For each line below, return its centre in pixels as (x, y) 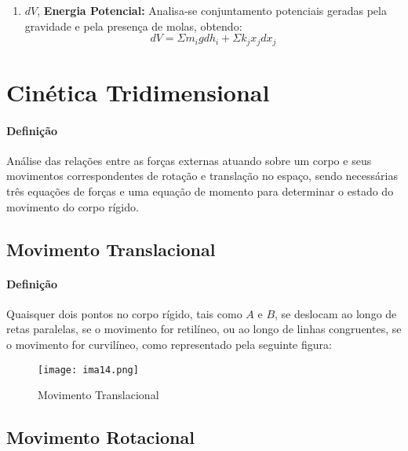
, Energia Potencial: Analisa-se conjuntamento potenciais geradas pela (212, 10)
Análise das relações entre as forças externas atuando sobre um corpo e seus (189, 160)
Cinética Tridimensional (138, 92)
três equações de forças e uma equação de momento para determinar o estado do (200, 191)
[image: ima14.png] (88, 370)
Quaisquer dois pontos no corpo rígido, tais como (124, 313)
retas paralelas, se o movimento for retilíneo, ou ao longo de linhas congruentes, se (204, 329)
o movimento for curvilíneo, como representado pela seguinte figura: (169, 344)
